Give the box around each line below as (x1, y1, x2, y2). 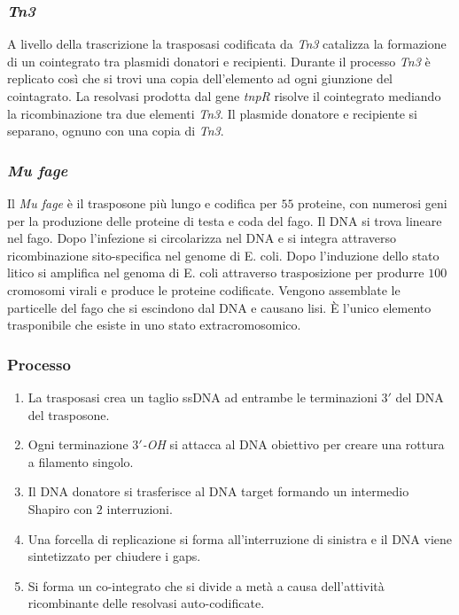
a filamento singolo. (27, 452, 134, 471)
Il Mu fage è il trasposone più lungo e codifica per (7, 194, 277, 212)
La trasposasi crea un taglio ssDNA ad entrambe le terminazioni (27, 387, 377, 406)
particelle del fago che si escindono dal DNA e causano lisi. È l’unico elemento (7, 298, 432, 316)
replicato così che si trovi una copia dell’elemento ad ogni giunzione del (7, 69, 393, 88)
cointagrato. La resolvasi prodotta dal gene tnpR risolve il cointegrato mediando (7, 87, 441, 105)
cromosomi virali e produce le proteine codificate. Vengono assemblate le (7, 280, 401, 299)
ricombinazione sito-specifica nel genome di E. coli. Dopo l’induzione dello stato (7, 245, 440, 264)
